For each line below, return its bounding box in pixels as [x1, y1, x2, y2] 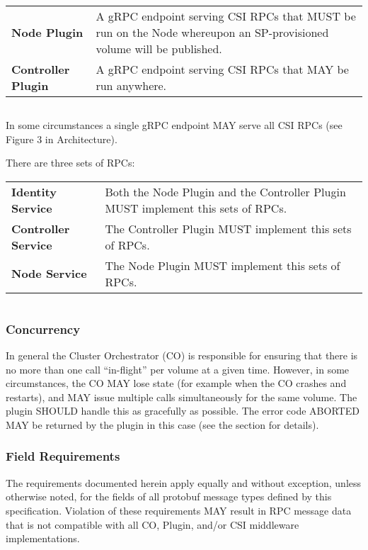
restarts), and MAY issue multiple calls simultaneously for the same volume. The [6, 389, 357, 404]
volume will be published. [96, 40, 222, 57]
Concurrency [6, 320, 81, 337]
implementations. [6, 531, 80, 546]
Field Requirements [6, 447, 120, 465]
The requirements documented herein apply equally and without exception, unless [6, 475, 362, 490]
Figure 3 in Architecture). [6, 131, 117, 146]
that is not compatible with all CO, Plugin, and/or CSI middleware [6, 517, 299, 532]
